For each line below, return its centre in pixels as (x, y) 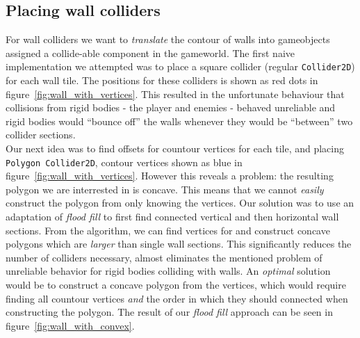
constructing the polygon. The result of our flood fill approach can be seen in (169, 312)
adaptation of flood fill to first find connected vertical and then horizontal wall (172, 217)
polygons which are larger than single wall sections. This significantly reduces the (179, 244)
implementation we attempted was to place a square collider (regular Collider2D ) (180, 66)
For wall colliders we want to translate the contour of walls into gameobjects (168, 39)
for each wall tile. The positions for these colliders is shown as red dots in (162, 80)
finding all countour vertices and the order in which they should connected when (177, 298)
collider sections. (41, 135)
